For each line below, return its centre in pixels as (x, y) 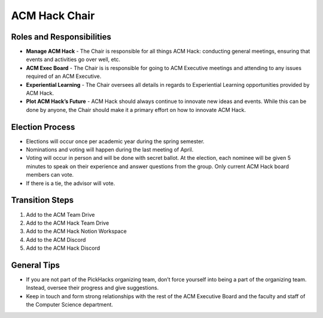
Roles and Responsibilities (61, 37)
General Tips (35, 265)
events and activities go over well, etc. (73, 59)
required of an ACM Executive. (64, 76)
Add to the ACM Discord (56, 240)
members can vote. (50, 175)
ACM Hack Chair (53, 16)
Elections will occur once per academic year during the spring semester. (115, 141)
